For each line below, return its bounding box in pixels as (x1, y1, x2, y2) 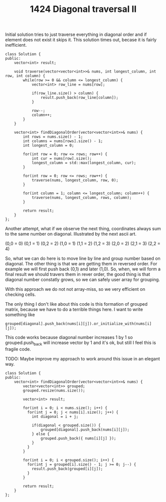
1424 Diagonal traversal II (30, 3, 137, 15)
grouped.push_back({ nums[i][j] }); (40, 436, 116, 441)
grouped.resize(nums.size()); (23, 388, 85, 393)
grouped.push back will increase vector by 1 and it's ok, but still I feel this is (5, 339, 156, 346)
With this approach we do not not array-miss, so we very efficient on (5, 286, 145, 292)
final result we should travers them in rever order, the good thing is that (5, 271, 150, 277)
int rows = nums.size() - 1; (23, 134, 83, 140)
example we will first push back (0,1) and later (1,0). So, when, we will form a (5, 266, 161, 272)
